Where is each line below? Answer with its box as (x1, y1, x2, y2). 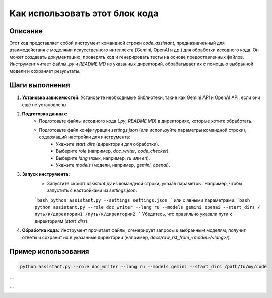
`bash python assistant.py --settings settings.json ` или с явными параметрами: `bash (34, 196, 250, 203)
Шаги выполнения (9, 81, 70, 90)
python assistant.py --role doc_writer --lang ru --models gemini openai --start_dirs (34, 204, 255, 210)
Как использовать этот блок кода (9, 8, 159, 19)
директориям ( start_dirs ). (34, 218, 89, 224)
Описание (9, 27, 43, 35)
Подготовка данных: (22, 111, 68, 117)
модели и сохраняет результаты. (9, 68, 81, 74)
